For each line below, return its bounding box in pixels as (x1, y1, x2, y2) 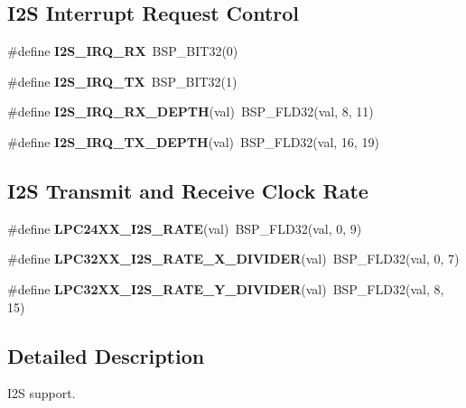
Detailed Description (7, 341, 205, 369)
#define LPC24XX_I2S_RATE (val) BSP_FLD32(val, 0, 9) (7, 218, 362, 237)
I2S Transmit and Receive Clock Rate (7, 176, 368, 204)
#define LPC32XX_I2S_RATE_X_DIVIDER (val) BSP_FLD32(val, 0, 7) (7, 249, 460, 268)
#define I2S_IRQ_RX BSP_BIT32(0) (7, 42, 238, 60)
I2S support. (7, 384, 76, 403)
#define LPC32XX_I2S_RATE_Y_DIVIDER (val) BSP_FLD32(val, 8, (7, 279, 444, 298)
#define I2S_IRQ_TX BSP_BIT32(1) (7, 71, 238, 90)
